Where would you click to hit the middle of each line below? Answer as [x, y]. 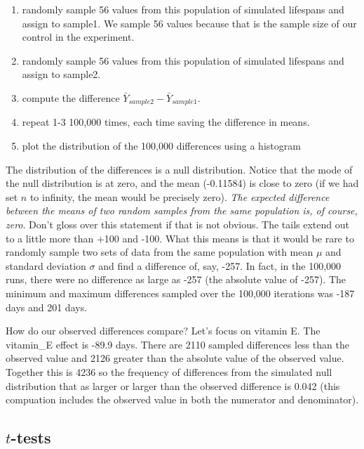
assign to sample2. [61, 74]
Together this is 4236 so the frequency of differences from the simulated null [169, 371]
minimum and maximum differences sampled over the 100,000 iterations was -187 [180, 293]
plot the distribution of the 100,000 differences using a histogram [161, 146]
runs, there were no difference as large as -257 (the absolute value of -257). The [176, 279]
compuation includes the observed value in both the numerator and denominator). [182, 399]
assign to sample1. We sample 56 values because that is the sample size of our [189, 23]
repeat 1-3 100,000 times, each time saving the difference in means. [166, 122]
